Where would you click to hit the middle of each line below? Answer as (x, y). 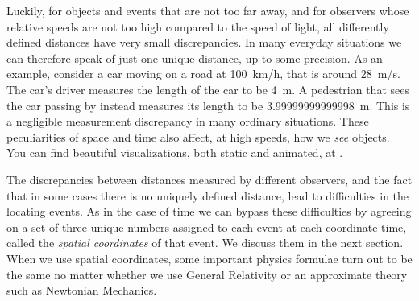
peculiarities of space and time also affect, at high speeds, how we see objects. (198, 136)
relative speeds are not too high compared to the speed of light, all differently (198, 26)
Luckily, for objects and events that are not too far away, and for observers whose (208, 10)
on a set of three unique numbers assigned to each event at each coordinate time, (207, 227)
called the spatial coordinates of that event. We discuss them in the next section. (205, 243)
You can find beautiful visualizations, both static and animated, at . (175, 153)
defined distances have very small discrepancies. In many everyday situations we (204, 42)
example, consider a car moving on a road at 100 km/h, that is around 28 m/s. (203, 74)
